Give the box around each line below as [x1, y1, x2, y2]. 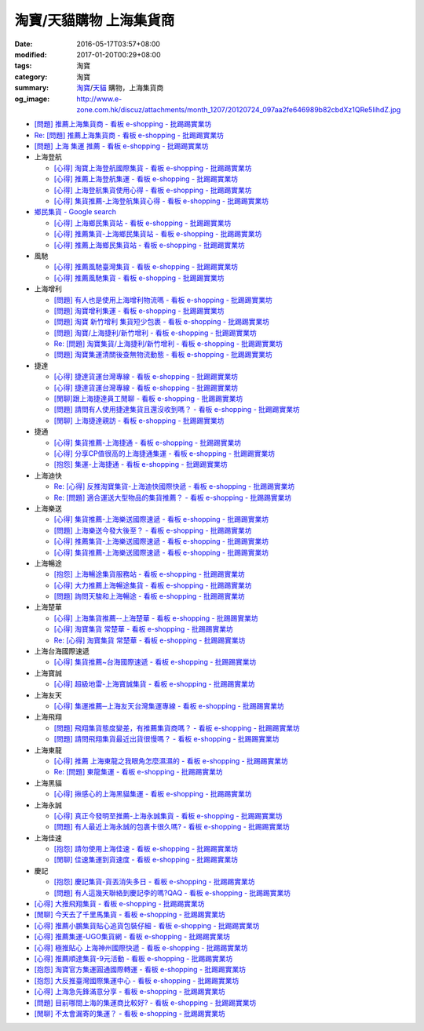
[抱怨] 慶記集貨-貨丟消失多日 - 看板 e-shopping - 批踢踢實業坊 [53, 877, 255, 887]
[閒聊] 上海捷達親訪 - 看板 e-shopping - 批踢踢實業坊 [53, 416, 225, 425]
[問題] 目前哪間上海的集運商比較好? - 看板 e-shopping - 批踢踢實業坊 [34, 997, 257, 1007]
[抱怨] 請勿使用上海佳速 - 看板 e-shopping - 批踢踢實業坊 [53, 844, 239, 854]
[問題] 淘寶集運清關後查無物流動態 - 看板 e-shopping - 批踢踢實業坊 [53, 350, 272, 359]
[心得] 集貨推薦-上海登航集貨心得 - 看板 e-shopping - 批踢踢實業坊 [53, 196, 269, 206]
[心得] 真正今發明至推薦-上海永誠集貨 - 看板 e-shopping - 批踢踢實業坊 [53, 811, 283, 820]
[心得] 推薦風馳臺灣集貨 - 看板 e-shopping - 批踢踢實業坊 [53, 262, 239, 271]
